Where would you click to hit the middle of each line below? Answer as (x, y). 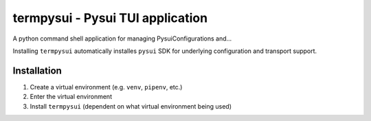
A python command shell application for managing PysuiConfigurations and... (122, 38)
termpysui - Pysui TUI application (110, 18)
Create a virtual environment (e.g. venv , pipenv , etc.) (106, 87)
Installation (37, 70)
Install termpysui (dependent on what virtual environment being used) (131, 106)
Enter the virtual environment (71, 97)
